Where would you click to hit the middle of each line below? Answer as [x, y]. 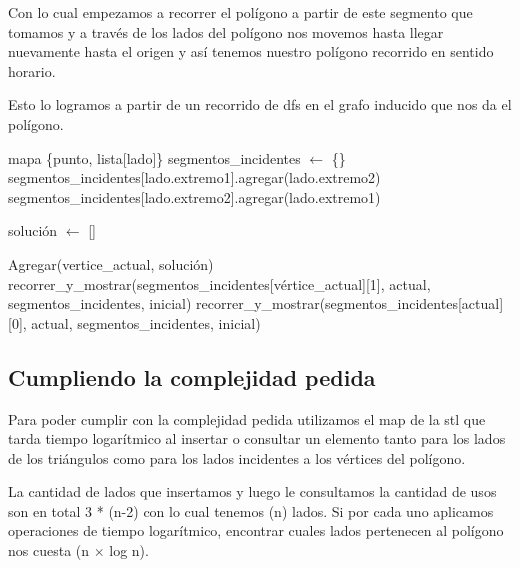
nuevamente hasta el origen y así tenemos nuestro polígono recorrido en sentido [251, 51]
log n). [129, 550]
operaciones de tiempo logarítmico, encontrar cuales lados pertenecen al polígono [256, 530]
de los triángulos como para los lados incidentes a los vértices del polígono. [237, 457]
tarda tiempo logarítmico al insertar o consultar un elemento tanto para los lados [257, 438]
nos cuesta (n [49, 550]
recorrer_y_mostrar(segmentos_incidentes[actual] [350, 303]
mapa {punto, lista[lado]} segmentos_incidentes [154, 157]
